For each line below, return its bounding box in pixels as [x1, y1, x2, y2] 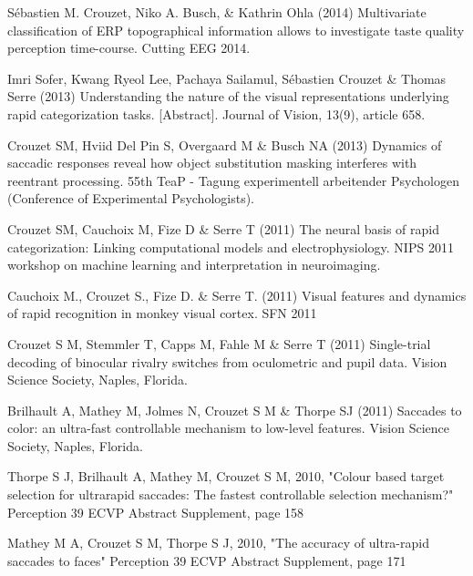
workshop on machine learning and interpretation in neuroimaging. [7, 255, 381, 274]
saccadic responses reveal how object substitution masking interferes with [7, 153, 417, 172]
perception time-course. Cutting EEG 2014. [7, 38, 251, 57]
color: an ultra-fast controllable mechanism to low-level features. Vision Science [7, 418, 449, 437]
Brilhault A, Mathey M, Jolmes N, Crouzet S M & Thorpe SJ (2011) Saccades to [7, 400, 462, 419]
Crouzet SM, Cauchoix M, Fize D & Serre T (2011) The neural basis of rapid [7, 219, 440, 238]
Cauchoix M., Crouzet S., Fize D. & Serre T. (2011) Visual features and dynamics [7, 285, 467, 304]
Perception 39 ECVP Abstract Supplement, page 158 [7, 502, 304, 521]
